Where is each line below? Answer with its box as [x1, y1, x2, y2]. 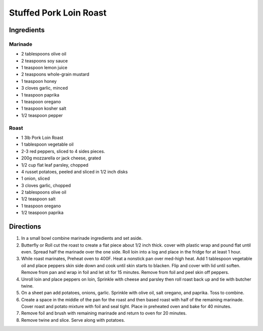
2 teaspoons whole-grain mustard [21, 71, 90, 78]
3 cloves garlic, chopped [21, 182, 71, 188]
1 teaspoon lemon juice [21, 65, 68, 71]
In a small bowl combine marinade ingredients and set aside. [21, 235, 143, 241]
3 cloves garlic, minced [21, 85, 68, 91]
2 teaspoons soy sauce [21, 58, 68, 63]
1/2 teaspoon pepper [21, 112, 63, 118]
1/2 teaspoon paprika [21, 210, 64, 215]
